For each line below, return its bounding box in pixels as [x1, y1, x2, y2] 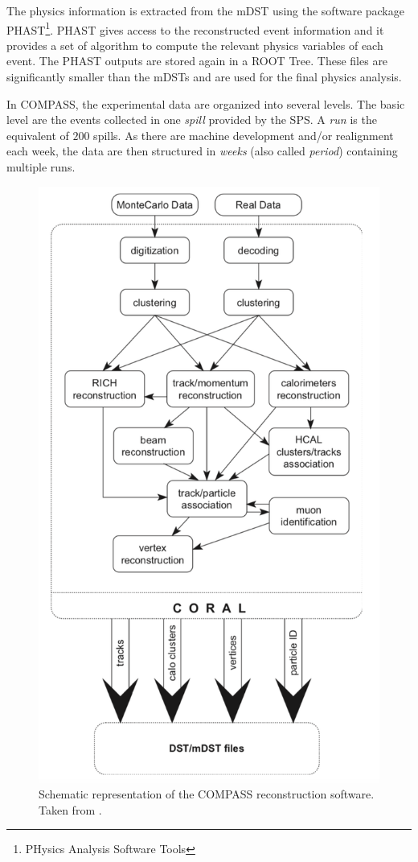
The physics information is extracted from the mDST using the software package [6, 2, 404, 19]
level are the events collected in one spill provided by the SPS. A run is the [6, 111, 377, 128]
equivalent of [6, 126, 69, 143]
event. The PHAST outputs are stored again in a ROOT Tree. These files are [6, 52, 388, 69]
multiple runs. [6, 159, 76, 175]
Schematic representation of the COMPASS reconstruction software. [39, 786, 375, 802]
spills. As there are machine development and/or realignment [93, 126, 394, 143]
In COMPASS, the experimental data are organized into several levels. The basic [6, 95, 405, 112]
